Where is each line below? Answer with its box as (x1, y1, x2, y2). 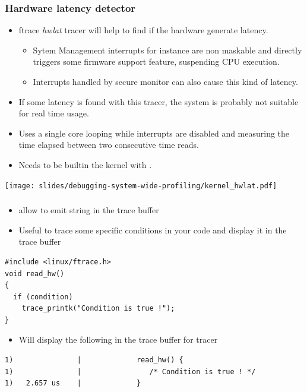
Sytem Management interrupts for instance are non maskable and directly (33, 43, 302, 56)
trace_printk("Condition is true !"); (21, 304, 175, 313)
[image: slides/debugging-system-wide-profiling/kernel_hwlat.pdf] (5, 181, 277, 190)
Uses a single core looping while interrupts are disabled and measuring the (18, 127, 290, 139)
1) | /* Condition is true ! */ (5, 367, 256, 376)
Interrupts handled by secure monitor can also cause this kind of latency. (33, 75, 298, 87)
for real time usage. (18, 107, 89, 119)
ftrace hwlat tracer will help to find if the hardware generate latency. (18, 24, 268, 36)
